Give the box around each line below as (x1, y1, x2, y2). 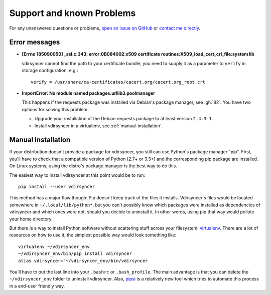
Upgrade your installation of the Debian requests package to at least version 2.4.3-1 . (34, 116, 213, 122)
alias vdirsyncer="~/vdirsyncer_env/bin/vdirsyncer (18, 258, 148, 263)
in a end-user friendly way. (9, 283, 65, 289)
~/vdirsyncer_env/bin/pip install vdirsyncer (18, 251, 132, 256)
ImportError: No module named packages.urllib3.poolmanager (22, 90, 156, 96)
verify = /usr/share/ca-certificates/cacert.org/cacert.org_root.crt (31, 79, 206, 85)
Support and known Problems (9, 8, 136, 19)
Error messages (9, 38, 60, 47)
